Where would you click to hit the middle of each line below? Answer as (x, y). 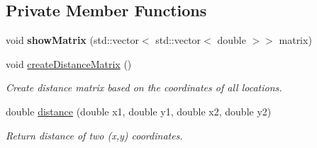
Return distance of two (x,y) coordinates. (94, 135)
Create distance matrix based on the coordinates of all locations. (144, 87)
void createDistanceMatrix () (69, 63)
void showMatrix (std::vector (72, 40)
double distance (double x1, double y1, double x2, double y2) (139, 111)
